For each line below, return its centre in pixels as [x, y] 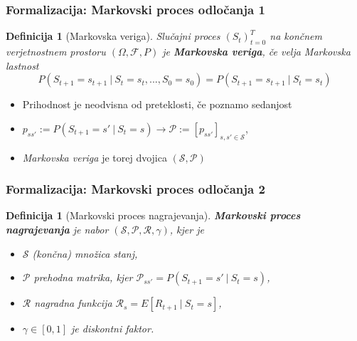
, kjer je [187, 229]
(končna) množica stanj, [85, 253]
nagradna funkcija [73, 303]
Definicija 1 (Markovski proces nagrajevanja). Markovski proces [153, 215]
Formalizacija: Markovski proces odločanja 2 [135, 189]
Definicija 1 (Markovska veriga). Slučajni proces [113, 36]
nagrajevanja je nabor [57, 229]
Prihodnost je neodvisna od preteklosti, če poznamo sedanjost [157, 104]
